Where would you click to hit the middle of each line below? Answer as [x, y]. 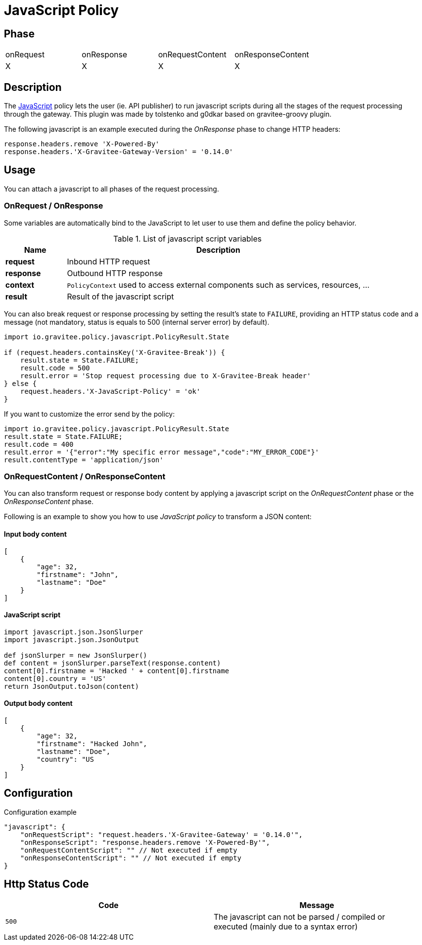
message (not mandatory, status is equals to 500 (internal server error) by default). [137, 322]
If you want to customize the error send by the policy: [89, 414]
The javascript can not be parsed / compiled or [299, 917]
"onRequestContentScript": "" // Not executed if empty [129, 850]
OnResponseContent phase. [49, 502]
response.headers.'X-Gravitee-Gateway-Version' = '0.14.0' [119, 152]
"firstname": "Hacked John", [92, 744]
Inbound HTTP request [108, 261]
